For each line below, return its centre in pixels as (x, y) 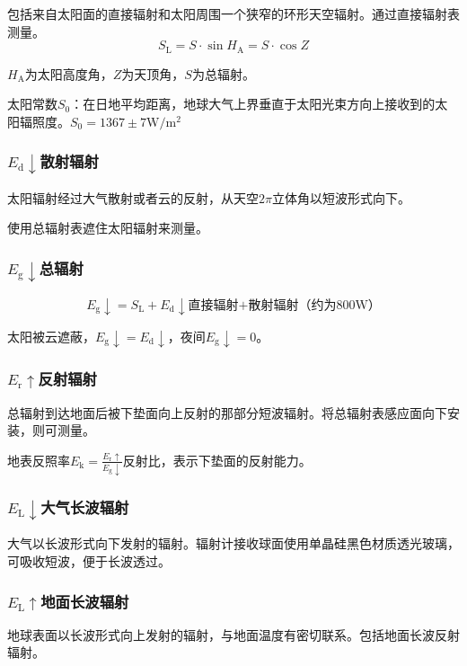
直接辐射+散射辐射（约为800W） (284, 306)
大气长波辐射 (85, 507)
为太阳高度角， (69, 73)
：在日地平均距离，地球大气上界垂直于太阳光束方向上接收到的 (253, 104)
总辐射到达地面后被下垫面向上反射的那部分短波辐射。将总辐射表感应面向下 (227, 412)
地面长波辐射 (85, 601)
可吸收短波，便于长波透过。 (89, 561)
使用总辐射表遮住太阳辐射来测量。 (108, 228)
